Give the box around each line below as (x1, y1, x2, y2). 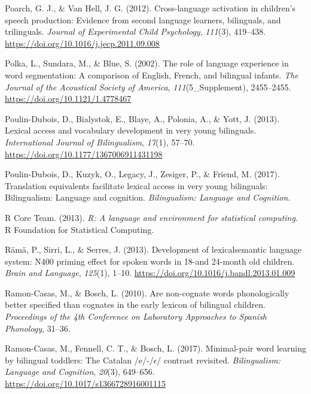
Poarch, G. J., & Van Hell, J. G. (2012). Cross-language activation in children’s (5, 2, 296, 14)
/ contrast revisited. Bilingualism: (157, 353, 280, 366)
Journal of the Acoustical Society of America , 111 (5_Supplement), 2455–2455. (5, 80, 291, 93)
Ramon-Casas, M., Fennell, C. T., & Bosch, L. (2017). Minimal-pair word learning (5, 342, 306, 354)
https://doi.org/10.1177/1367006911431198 (5, 147, 163, 160)
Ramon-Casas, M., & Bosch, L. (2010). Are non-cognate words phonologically (5, 286, 289, 299)
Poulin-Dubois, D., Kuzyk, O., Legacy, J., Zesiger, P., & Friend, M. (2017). (5, 168, 280, 180)
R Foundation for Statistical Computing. (5, 223, 154, 235)
